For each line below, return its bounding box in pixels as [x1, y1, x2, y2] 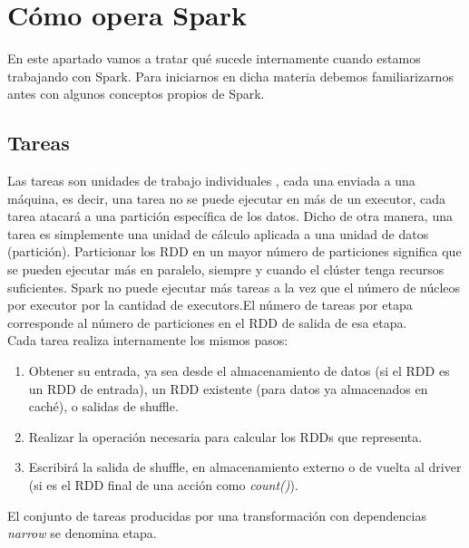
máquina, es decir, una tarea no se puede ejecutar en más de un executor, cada [7, 188, 445, 207]
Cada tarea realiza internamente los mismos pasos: [7, 331, 288, 350]
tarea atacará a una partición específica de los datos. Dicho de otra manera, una [7, 207, 453, 226]
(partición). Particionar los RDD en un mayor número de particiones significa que [7, 242, 462, 261]
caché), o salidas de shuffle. [28, 397, 179, 416]
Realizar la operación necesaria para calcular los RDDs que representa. [28, 427, 423, 446]
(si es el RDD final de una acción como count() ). [28, 476, 298, 495]
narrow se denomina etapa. [7, 524, 157, 543]
